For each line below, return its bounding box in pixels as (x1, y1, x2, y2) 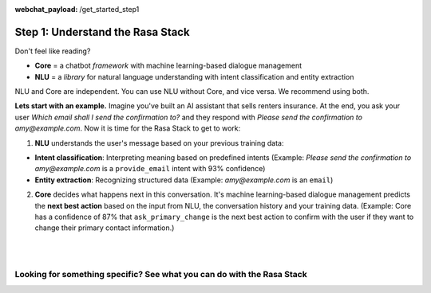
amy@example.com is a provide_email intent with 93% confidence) (34, 164, 266, 174)
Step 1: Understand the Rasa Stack (14, 25, 191, 39)
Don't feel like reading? (14, 46, 91, 56)
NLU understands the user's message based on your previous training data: (34, 138, 284, 147)
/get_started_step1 (79, 5, 140, 14)
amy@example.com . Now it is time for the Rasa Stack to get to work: (14, 123, 241, 133)
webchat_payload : (14, 5, 78, 14)
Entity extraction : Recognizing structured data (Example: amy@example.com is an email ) (34, 175, 334, 185)
